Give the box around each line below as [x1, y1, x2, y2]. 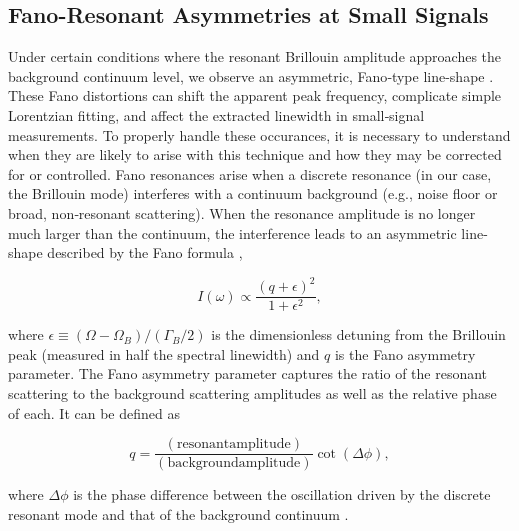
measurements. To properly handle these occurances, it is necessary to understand [8, 124, 511, 145]
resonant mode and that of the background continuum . [8, 503, 349, 524]
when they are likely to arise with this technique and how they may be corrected [8, 144, 502, 165]
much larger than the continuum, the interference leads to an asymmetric [8, 222, 457, 243]
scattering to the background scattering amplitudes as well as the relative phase [8, 383, 497, 404]
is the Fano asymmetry [334, 343, 476, 364]
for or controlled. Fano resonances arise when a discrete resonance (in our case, [8, 163, 492, 184]
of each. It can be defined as [8, 402, 180, 423]
